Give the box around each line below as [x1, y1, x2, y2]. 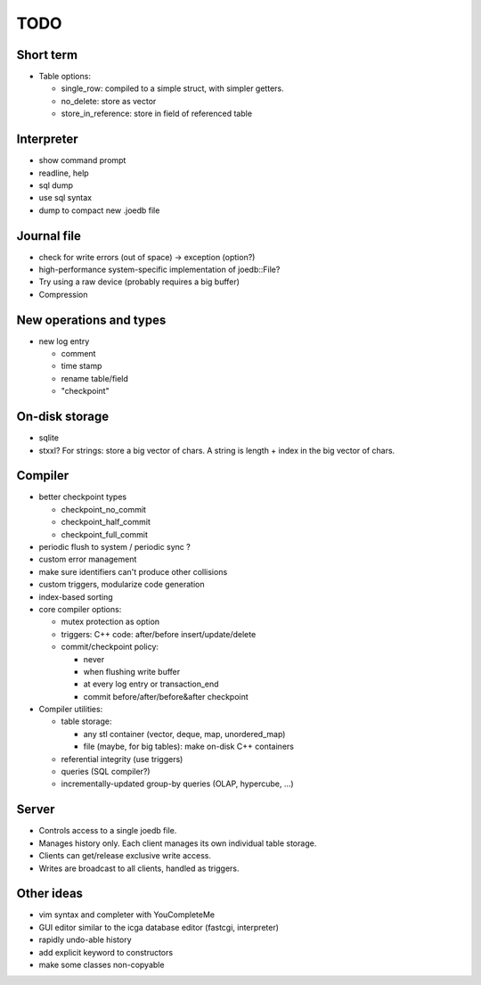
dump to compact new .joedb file [38, 205, 160, 216]
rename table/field [61, 373, 129, 383]
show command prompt [38, 155, 126, 166]
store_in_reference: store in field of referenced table [61, 108, 253, 119]
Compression [38, 289, 88, 300]
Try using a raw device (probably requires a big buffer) [38, 276, 240, 287]
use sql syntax [38, 193, 93, 203]
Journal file [16, 228, 82, 243]
